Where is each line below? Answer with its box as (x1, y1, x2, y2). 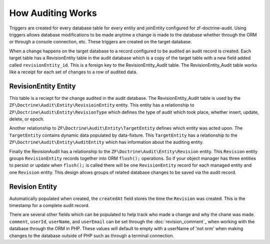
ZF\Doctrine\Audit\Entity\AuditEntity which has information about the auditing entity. (9, 139, 204, 145)
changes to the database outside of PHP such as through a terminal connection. (9, 233, 174, 239)
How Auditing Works (9, 7, 97, 18)
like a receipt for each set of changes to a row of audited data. (9, 69, 137, 75)
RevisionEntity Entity (9, 82, 76, 90)
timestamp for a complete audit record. (9, 203, 90, 208)
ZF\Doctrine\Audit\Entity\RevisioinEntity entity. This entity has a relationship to (9, 102, 194, 108)
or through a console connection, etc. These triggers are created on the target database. (9, 39, 192, 45)
